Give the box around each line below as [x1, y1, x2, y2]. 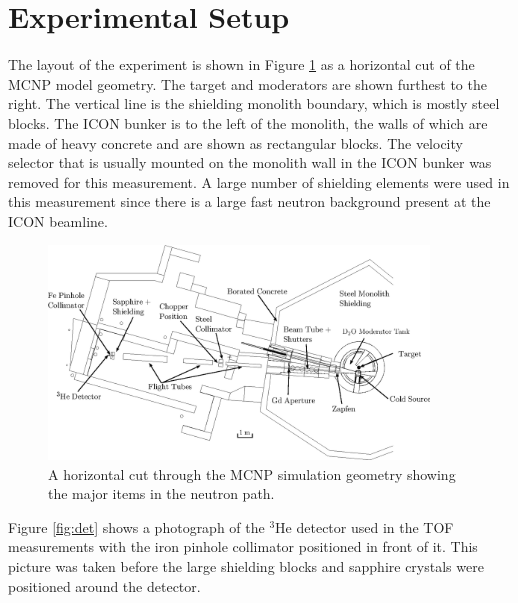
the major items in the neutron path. [48, 483, 275, 504]
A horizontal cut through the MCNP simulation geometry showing [48, 463, 456, 484]
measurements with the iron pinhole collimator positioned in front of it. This [8, 536, 478, 557]
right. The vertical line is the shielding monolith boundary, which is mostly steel [8, 93, 500, 114]
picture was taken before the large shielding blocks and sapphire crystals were [8, 556, 484, 577]
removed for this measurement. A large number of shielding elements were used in [8, 171, 510, 192]
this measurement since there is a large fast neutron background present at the [8, 191, 491, 212]
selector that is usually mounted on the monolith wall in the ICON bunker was [8, 152, 492, 173]
